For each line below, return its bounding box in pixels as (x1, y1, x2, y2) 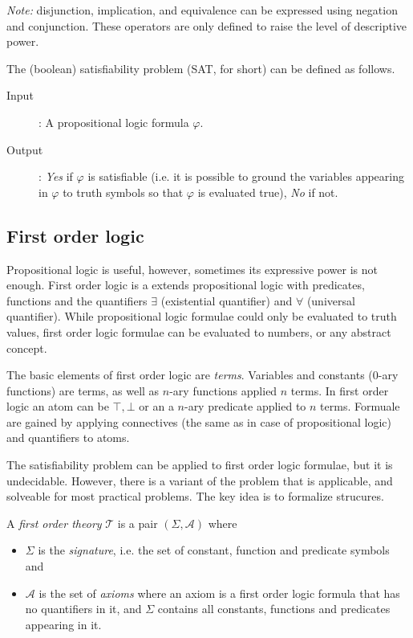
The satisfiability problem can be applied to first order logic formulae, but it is (6, 456, 393, 473)
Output (6, 141, 43, 157)
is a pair (117, 514, 158, 531)
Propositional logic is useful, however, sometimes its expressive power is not (6, 260, 378, 277)
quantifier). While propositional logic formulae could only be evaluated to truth (6, 308, 397, 325)
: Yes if (38, 168, 73, 185)
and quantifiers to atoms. (6, 429, 130, 446)
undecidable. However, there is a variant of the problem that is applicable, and (6, 472, 393, 489)
